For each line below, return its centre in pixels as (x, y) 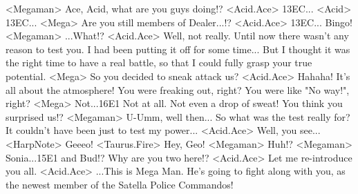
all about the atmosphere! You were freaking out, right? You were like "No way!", (178, 89)
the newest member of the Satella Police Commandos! (120, 184)
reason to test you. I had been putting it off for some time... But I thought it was (178, 49)
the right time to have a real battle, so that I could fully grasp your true (159, 62)
